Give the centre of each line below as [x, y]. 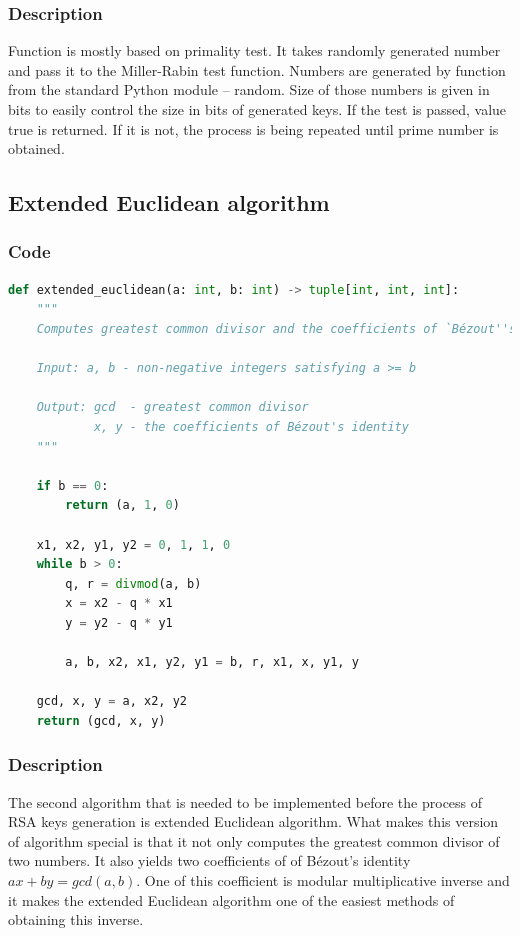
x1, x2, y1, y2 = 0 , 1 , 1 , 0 [133, 544]
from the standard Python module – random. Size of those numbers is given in [249, 89]
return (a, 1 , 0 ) [122, 505]
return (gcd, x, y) [101, 720]
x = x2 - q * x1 [119, 603]
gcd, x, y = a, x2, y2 [111, 701]
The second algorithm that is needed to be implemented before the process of [245, 801]
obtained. [36, 148]
